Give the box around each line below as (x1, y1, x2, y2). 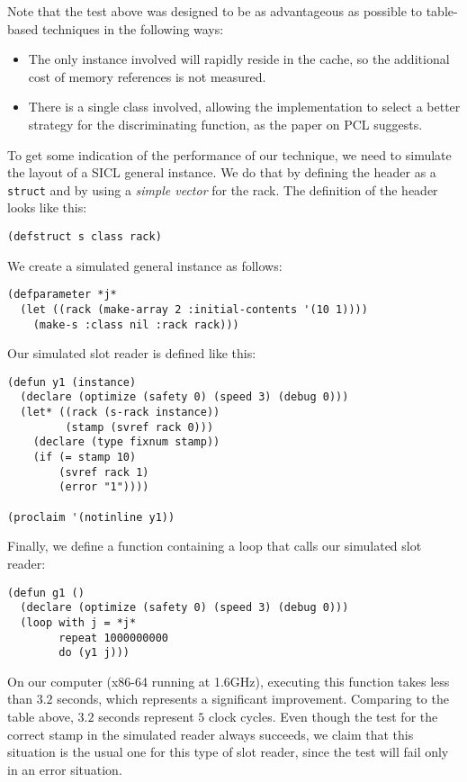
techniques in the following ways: (41, 19, 224, 38)
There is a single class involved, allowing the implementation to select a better (28, 97, 461, 116)
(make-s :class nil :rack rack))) (32, 318, 239, 331)
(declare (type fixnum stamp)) (32, 436, 220, 449)
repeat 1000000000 (58, 631, 168, 644)
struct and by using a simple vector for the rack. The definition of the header (7, 180, 438, 199)
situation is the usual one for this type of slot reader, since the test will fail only (7, 742, 449, 761)
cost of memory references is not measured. (28, 67, 266, 85)
